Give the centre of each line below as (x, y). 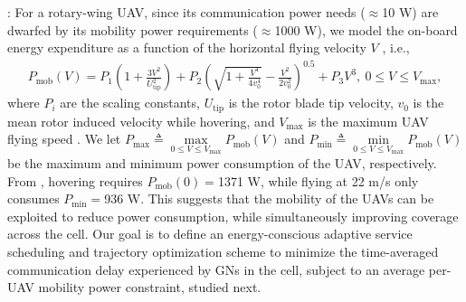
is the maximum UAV (368, 121)
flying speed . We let (64, 139)
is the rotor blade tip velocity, (311, 103)
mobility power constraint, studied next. (150, 287)
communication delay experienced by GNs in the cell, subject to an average (216, 269)
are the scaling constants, (130, 103)
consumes (33, 198)
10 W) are (410, 12)
